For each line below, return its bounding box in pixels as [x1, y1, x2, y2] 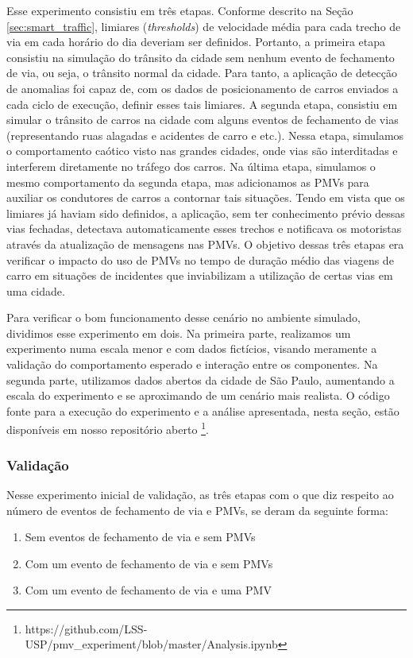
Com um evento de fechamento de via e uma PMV [25, 582, 272, 598]
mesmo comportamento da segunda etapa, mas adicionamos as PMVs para [6, 173, 369, 190]
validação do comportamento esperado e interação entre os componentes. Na [6, 356, 378, 373]
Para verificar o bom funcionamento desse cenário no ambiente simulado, [6, 309, 361, 326]
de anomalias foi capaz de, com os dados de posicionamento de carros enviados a [6, 79, 399, 96]
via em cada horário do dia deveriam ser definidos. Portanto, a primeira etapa [6, 33, 386, 50]
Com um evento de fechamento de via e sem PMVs [25, 555, 273, 571]
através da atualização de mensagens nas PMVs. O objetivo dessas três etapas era [6, 235, 404, 252]
